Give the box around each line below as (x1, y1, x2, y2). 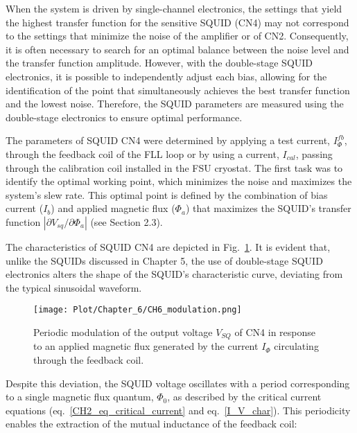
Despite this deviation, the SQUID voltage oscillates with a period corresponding (6, 375, 350, 390)
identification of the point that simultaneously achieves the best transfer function (6, 82, 350, 97)
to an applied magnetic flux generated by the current (33, 339, 259, 353)
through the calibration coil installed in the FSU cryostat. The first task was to (6, 160, 343, 175)
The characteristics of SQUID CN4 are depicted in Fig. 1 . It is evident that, (6, 239, 331, 254)
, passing (295, 146, 333, 161)
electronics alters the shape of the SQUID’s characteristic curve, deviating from (6, 267, 343, 281)
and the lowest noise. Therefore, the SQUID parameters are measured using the (6, 96, 344, 111)
